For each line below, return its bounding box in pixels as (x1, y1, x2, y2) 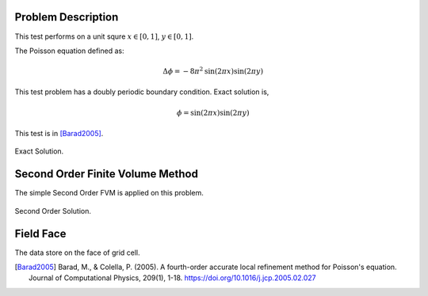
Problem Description (14, 10, 119, 24)
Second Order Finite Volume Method (14, 167, 198, 181)
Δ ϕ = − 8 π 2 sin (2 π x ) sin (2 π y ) (162, 66, 264, 76)
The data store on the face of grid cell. (14, 248, 140, 257)
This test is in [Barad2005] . (14, 129, 104, 139)
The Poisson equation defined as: (14, 46, 124, 55)
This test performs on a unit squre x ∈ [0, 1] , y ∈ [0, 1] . (14, 32, 194, 41)
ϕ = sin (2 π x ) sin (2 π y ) (176, 108, 250, 117)
